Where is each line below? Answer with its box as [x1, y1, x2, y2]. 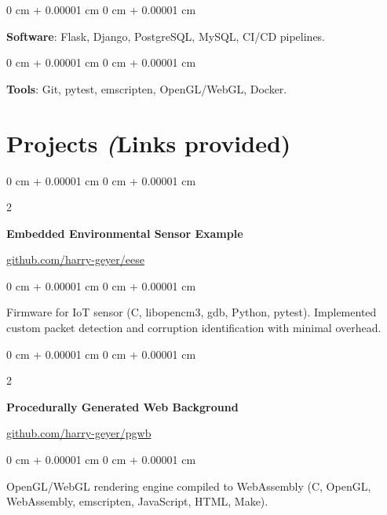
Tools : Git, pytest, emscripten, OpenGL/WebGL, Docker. [6, 80, 287, 97]
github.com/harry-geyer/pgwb [6, 425, 152, 441]
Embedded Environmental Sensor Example [6, 225, 243, 241]
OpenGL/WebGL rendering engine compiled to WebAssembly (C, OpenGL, [6, 477, 371, 494]
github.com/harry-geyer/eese [6, 251, 144, 268]
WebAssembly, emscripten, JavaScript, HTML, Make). [6, 493, 268, 510]
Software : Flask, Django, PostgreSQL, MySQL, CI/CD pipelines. [6, 27, 326, 44]
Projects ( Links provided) [6, 126, 291, 159]
